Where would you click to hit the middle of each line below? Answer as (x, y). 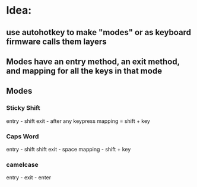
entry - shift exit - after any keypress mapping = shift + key (78, 121)
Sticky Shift (23, 108)
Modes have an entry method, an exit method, (93, 61)
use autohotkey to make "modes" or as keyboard (99, 32)
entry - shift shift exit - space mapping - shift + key (69, 149)
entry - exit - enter (29, 178)
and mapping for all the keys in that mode (84, 71)
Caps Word (23, 136)
